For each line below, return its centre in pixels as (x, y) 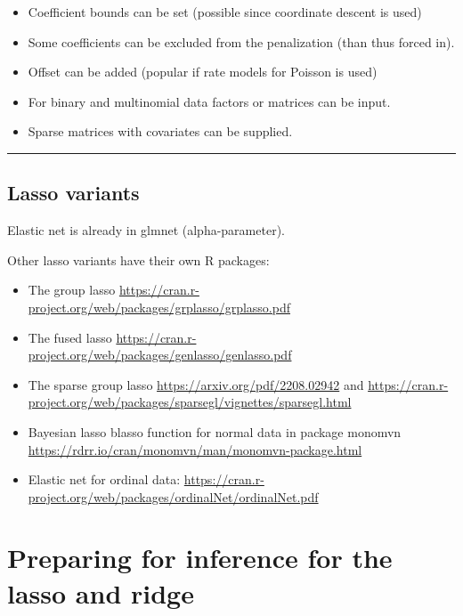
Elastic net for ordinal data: (104, 479)
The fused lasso (70, 337)
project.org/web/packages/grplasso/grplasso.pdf (159, 307)
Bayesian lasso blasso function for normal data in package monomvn (215, 431)
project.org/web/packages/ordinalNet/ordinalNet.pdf (173, 496)
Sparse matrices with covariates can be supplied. (160, 131)
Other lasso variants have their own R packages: (138, 259)
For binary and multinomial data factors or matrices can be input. (209, 101)
